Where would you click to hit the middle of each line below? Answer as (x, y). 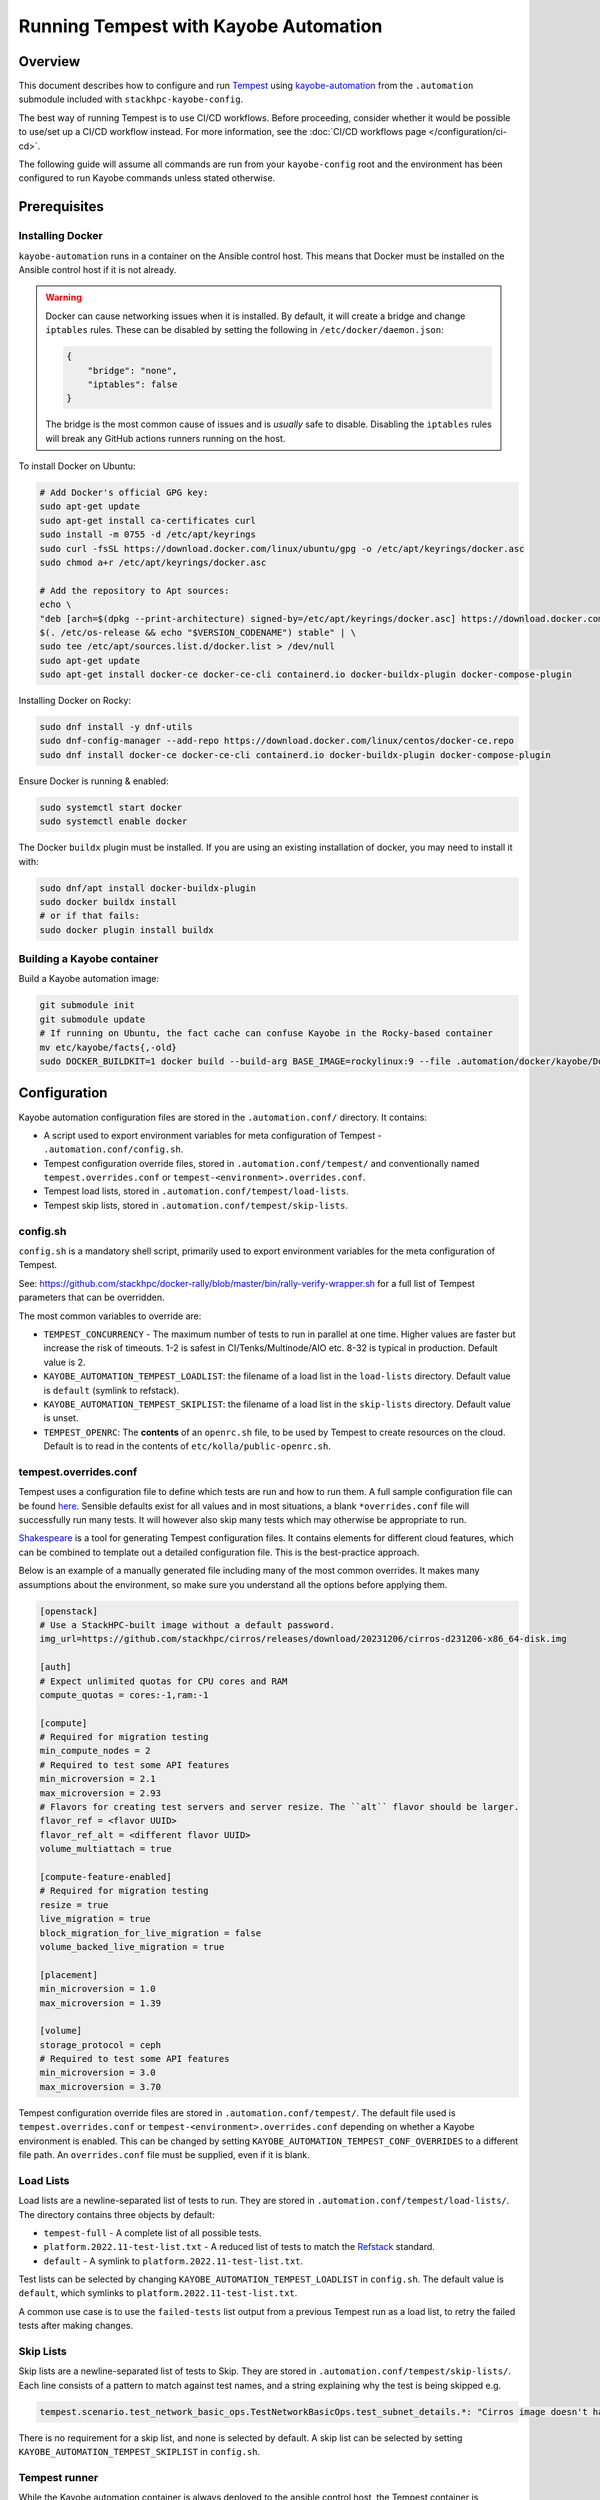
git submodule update (92, 1019)
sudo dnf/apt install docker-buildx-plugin (148, 888)
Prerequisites (61, 206)
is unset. (61, 1418)
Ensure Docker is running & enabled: (93, 781)
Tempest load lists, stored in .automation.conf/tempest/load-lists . (196, 1191)
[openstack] (69, 1611)
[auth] (55, 1667)
